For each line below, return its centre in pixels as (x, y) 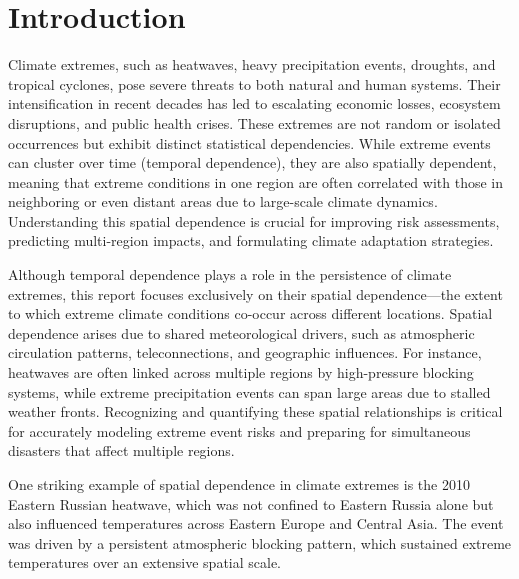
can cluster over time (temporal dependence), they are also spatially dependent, (252, 162)
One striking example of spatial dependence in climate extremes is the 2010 (239, 484)
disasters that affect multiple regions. (121, 450)
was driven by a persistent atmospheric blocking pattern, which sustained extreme (260, 542)
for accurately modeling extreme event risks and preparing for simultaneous (239, 430)
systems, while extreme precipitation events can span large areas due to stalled (249, 391)
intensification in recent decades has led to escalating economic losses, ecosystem (254, 103)
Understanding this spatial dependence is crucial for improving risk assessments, (254, 220)
